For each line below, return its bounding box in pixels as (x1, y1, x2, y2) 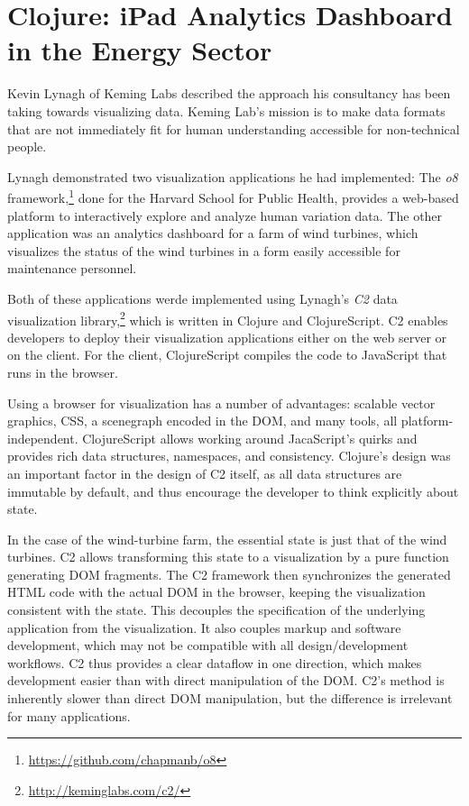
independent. (7, 428, 78, 447)
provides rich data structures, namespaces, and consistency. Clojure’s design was (7, 446, 451, 465)
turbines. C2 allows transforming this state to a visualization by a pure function (7, 547, 449, 566)
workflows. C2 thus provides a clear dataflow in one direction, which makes (7, 653, 422, 672)
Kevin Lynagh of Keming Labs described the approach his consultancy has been (7, 84, 451, 103)
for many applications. (7, 706, 131, 725)
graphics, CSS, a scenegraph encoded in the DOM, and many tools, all (7, 411, 398, 430)
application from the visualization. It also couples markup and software (7, 618, 401, 637)
